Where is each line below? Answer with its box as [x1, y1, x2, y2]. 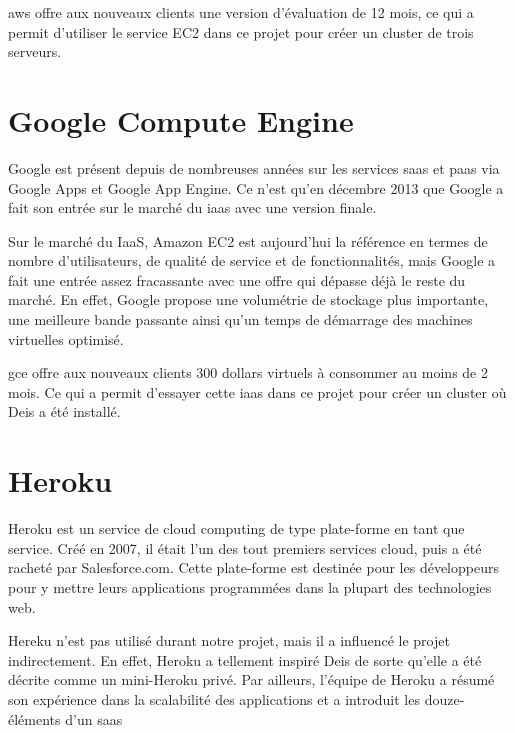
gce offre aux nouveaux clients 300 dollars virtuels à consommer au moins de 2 [8, 362, 488, 383]
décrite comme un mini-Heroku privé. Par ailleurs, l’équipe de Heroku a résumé [8, 669, 495, 690]
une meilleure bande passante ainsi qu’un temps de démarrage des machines [8, 309, 473, 330]
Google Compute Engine [8, 99, 354, 140]
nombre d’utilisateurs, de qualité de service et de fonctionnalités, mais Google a [8, 250, 496, 271]
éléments [8, 708, 61, 729]
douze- [424, 688, 465, 709]
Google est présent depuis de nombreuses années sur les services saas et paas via [8, 157, 500, 178]
